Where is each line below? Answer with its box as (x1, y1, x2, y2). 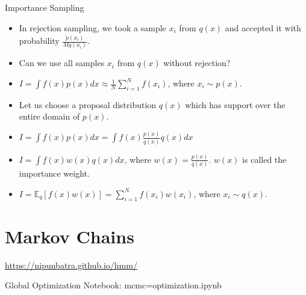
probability (19, 34, 60, 47)
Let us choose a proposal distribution (19, 98, 157, 111)
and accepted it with (225, 21, 301, 34)
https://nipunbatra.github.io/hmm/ (5, 258, 137, 271)
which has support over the (185, 98, 286, 111)
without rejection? (163, 56, 231, 69)
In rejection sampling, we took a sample (19, 21, 166, 34)
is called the (242, 153, 287, 165)
